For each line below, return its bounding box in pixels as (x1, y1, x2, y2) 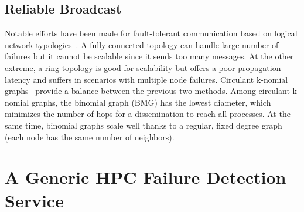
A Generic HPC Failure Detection (5, 165, 286, 189)
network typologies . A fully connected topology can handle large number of (5, 38, 279, 51)
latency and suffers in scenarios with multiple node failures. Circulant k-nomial (5, 73, 288, 85)
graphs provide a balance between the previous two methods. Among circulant (5, 85, 290, 97)
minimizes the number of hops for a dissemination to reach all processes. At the (5, 107, 291, 120)
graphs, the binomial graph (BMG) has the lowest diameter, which (31, 96, 271, 108)
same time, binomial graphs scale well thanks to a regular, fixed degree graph (5, 119, 282, 131)
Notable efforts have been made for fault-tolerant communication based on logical (5, 27, 298, 39)
